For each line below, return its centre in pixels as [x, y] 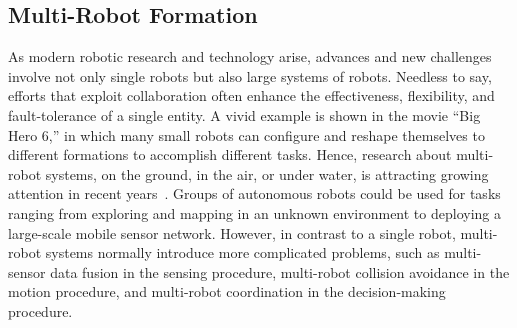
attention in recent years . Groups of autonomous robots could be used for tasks [254, 193]
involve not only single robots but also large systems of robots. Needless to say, [250, 75]
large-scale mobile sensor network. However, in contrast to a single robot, [232, 232]
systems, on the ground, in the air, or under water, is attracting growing [267, 173]
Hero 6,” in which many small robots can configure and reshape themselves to [246, 134]
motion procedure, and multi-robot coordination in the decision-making [227, 291]
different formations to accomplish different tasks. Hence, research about [230, 154]
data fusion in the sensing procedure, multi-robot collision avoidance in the [280, 271]
